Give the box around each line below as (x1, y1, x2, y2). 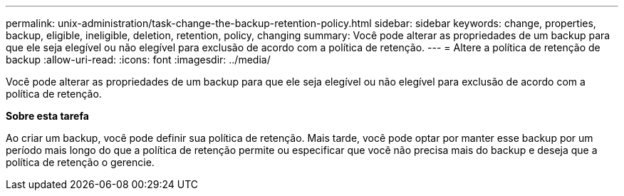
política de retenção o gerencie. (6, 156, 155, 168)
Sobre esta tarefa (6, 110, 89, 122)
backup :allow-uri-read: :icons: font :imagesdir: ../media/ (6, 53, 271, 66)
